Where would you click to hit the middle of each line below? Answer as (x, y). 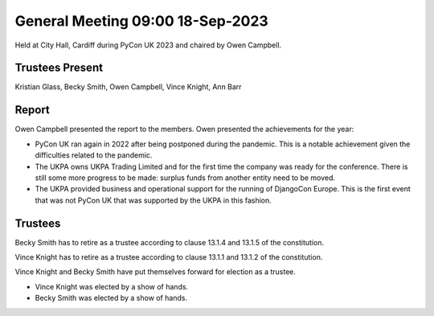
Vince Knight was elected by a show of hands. (112, 286)
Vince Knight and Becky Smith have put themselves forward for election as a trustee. (156, 272)
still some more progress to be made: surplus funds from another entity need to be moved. (185, 178)
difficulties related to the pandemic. (94, 155)
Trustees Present (59, 68)
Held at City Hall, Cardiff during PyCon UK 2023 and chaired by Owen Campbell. (148, 45)
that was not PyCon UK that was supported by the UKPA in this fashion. (154, 200)
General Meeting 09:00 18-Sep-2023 (141, 21)
